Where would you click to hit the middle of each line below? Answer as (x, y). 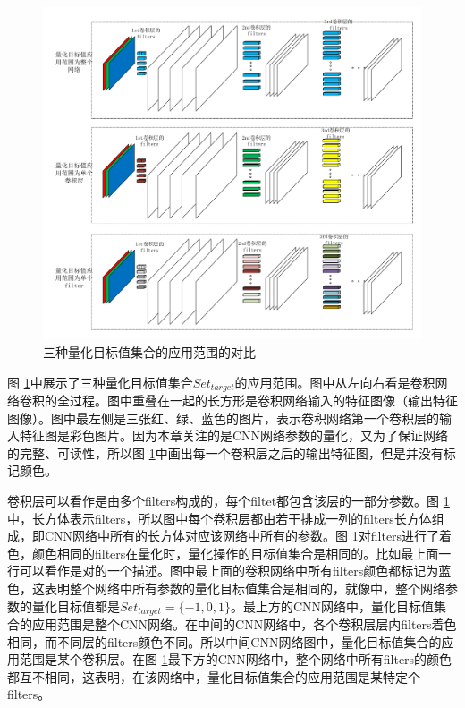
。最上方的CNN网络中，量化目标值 (332, 606)
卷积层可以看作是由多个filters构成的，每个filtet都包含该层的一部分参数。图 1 (228, 501)
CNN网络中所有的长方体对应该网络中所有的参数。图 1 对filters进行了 (242, 536)
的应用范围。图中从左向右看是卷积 (335, 382)
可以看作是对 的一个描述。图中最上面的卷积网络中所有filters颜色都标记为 (229, 571)
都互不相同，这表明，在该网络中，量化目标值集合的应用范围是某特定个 (214, 676)
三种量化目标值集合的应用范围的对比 (149, 352)
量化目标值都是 (76, 606)
